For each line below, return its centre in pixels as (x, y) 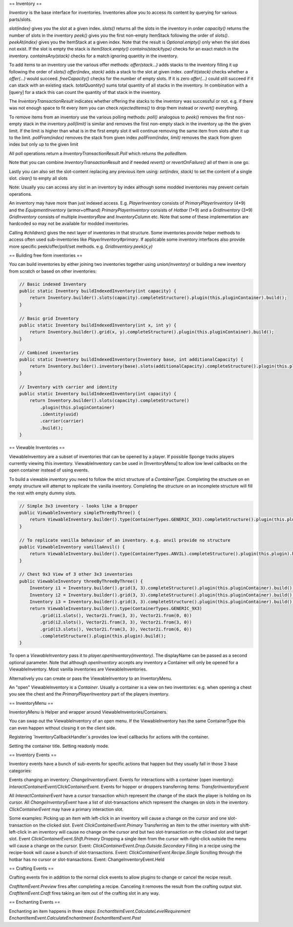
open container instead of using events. (49, 470)
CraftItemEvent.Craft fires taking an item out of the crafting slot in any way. (84, 893)
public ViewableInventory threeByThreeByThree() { (81, 581)
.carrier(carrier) (62, 421)
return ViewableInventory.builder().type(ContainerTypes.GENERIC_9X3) (116, 609)
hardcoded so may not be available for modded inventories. (69, 224)
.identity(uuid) (59, 414)
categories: (20, 770)
